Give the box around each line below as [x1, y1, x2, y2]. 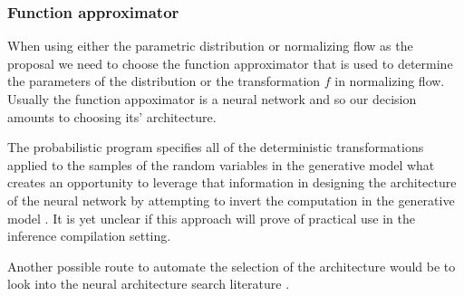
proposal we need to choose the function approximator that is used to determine [7, 53, 453, 72]
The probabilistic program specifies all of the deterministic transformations [7, 138, 424, 157]
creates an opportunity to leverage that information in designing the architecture [7, 173, 457, 192]
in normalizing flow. [334, 72, 445, 91]
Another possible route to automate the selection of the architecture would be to [7, 256, 456, 275]
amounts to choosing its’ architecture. [7, 107, 217, 126]
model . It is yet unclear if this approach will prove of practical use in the [7, 208, 415, 227]
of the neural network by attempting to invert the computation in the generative [7, 190, 455, 209]
